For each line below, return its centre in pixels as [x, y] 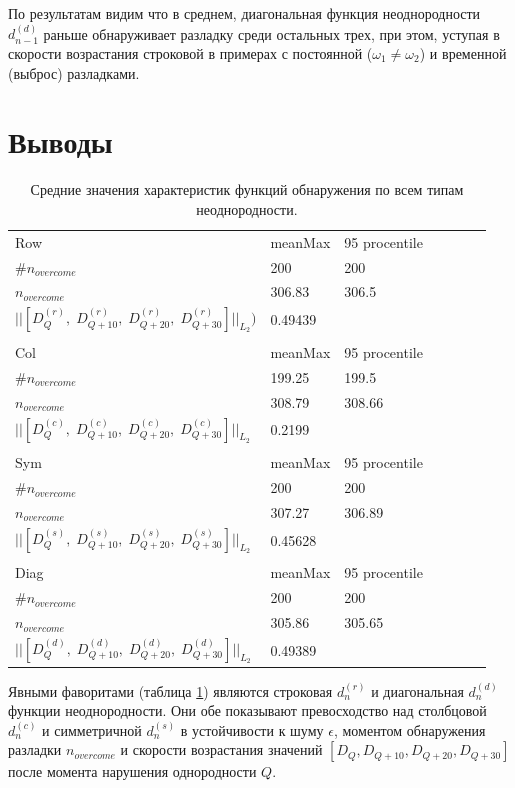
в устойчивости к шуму [252, 729]
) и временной [463, 53]
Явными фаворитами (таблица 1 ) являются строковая [170, 690]
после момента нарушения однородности [132, 771]
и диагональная [417, 690]
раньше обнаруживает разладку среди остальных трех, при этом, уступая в [271, 33]
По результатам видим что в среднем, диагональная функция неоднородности [244, 13]
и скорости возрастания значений [221, 749]
